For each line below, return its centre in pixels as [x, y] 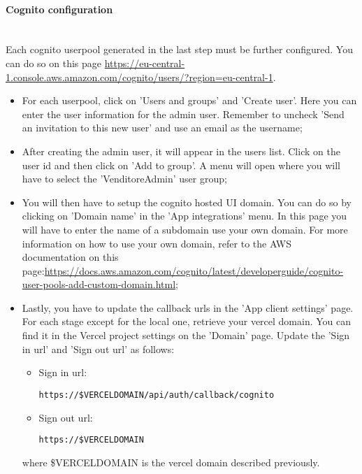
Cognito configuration [59, 9]
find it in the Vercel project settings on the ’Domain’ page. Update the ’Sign [186, 335]
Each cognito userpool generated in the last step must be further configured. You [179, 49]
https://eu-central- [145, 63]
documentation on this [70, 257]
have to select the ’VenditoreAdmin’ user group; [124, 179]
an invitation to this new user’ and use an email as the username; [162, 128]
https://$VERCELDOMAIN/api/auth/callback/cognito [157, 395]
